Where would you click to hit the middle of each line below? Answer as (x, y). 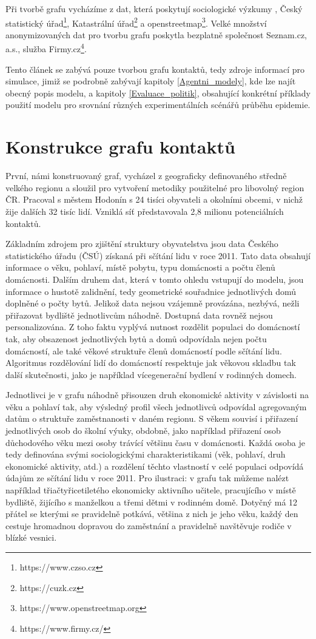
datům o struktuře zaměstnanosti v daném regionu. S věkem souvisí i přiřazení (152, 418)
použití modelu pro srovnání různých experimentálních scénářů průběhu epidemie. (158, 105)
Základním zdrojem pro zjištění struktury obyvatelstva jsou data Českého (142, 244)
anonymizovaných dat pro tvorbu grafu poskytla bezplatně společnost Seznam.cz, (156, 34)
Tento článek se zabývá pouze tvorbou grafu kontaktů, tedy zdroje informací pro (155, 69)
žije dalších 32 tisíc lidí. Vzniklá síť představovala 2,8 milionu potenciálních (145, 211)
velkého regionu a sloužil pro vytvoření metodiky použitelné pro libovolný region (155, 187)
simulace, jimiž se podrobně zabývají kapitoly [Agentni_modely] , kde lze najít (151, 81)
